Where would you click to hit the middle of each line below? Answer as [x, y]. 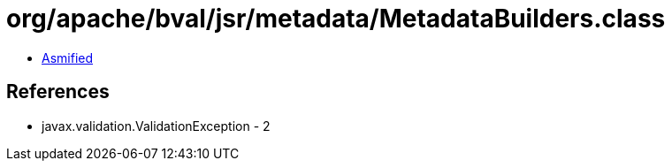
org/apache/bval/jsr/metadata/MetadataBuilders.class [336, 19]
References [58, 92]
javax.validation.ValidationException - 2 [156, 126]
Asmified [68, 57]
